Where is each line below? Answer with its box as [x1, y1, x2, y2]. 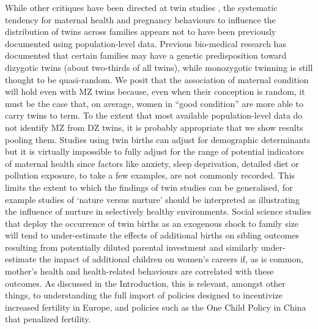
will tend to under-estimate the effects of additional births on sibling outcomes [5, 229, 300, 242]
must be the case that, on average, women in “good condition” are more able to [5, 97, 303, 109]
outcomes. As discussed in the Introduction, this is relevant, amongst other [5, 276, 286, 289]
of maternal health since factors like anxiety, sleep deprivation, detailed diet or [5, 157, 299, 169]
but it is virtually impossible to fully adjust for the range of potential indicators [5, 145, 305, 158]
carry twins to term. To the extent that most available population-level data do [5, 109, 303, 122]
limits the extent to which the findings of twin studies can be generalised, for [5, 180, 293, 193]
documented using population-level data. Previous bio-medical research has [5, 37, 286, 50]
